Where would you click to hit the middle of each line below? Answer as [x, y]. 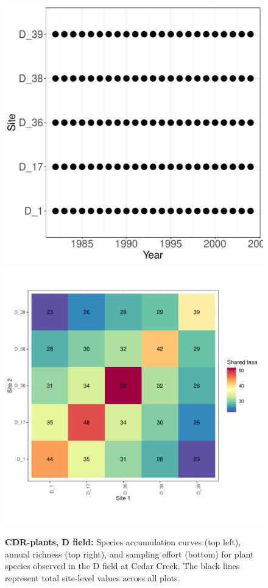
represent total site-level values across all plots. [93, 577]
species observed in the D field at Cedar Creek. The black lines [122, 566]
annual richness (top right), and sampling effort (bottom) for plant [129, 554]
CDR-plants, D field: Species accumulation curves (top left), [123, 542]
